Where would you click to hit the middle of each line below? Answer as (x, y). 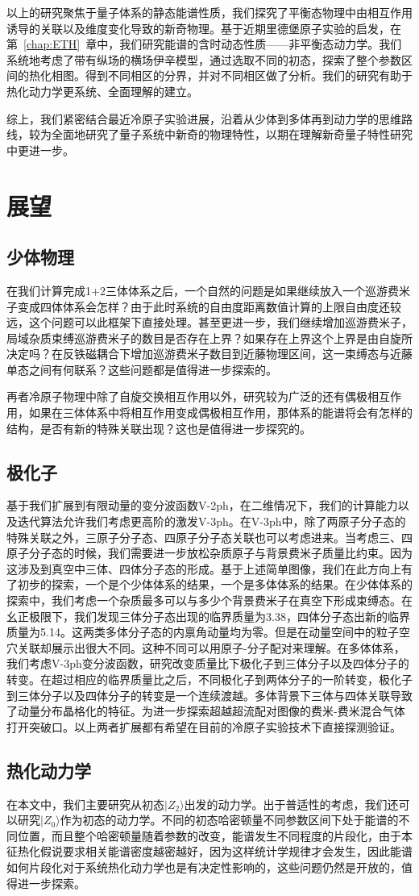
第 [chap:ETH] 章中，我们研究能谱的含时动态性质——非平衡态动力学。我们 (204, 44)
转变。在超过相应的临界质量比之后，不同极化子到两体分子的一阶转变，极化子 (209, 679)
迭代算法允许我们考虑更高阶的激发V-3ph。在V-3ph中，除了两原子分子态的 (212, 521)
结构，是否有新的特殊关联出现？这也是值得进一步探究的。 (159, 428)
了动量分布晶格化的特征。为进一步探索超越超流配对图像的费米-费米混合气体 (206, 711)
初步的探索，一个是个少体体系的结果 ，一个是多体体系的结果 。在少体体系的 (215, 584)
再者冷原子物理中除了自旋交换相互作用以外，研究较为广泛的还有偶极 (187, 396)
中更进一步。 (40, 150)
